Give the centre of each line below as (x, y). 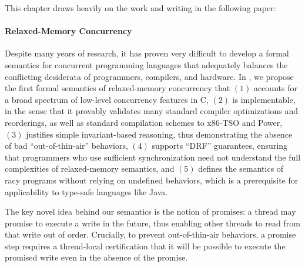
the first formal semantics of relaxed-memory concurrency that (118, 88)
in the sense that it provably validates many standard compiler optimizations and (152, 111)
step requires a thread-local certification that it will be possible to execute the (145, 246)
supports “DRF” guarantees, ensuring (220, 146)
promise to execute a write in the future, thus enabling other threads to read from (152, 223)
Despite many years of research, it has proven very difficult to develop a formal (147, 53)
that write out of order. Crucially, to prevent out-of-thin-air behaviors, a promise (150, 234)
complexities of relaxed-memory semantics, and (90, 168)
